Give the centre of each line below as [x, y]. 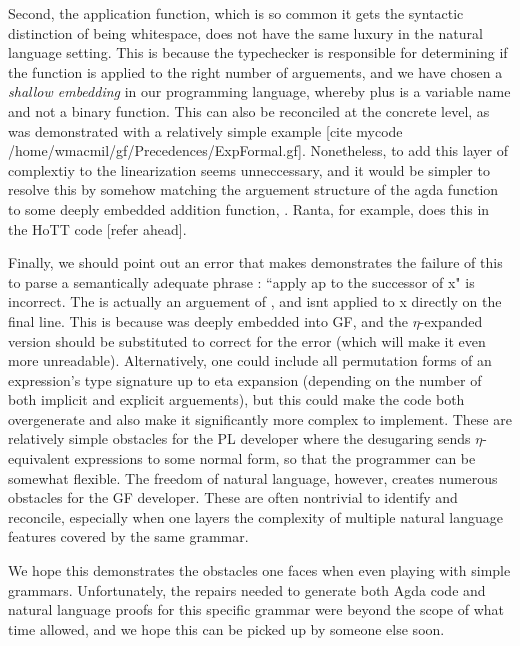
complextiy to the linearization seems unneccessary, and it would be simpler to [249, 169]
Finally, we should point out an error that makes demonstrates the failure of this [255, 262]
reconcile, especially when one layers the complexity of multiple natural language [255, 516]
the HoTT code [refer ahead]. [97, 228]
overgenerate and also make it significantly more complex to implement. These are [260, 418]
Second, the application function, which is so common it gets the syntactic [236, 13]
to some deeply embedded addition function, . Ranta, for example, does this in [249, 208]
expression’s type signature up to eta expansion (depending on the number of [245, 379]
